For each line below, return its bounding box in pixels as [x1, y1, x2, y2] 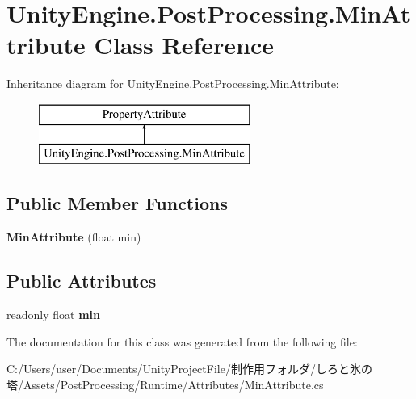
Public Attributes [6, 268, 157, 293]
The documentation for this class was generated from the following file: [6, 333, 358, 350]
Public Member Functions [6, 191, 228, 216]
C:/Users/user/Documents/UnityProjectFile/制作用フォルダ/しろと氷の [6, 360, 372, 377]
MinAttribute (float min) [6, 229, 141, 246]
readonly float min [6, 306, 100, 323]
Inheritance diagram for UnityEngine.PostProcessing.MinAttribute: [6, 75, 339, 92]
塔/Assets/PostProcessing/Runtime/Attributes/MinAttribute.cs [6, 376, 324, 393]
